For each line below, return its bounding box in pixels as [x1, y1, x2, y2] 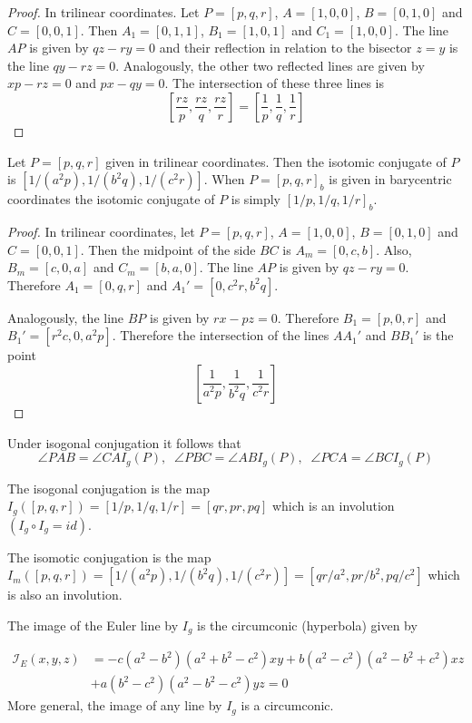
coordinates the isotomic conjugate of [7, 190, 215, 209]
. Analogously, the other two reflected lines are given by [115, 55, 425, 74]
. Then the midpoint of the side [80, 239, 256, 259]
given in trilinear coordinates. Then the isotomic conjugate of [105, 151, 447, 171]
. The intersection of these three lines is [164, 73, 385, 93]
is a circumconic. [241, 696, 334, 715]
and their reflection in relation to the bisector [159, 38, 412, 57]
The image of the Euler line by [7, 615, 179, 634]
